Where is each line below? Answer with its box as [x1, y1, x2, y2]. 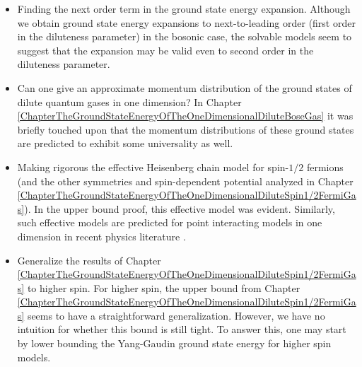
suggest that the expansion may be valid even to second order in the [17, 42, 314, 57]
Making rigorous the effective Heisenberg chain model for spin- [17, 159, 289, 174]
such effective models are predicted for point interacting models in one [17, 215, 322, 230]
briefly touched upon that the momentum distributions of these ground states [17, 122, 354, 136]
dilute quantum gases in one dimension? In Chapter [17, 94, 242, 109]
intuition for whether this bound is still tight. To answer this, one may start [17, 322, 346, 337]
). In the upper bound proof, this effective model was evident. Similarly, [24, 201, 335, 216]
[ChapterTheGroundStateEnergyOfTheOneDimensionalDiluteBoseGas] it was [17, 108, 354, 123]
